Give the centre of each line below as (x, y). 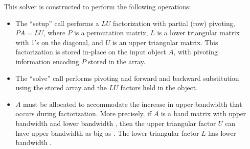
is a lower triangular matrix (198, 33)
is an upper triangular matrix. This (165, 42)
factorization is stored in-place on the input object (91, 52)
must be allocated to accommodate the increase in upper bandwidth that (132, 104)
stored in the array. (117, 61)
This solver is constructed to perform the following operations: (98, 6)
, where (55, 33)
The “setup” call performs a (57, 23)
